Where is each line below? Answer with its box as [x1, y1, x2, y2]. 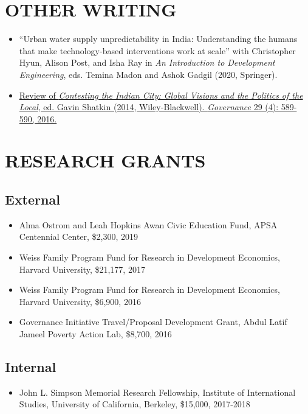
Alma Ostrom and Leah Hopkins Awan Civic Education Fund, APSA [19, 218, 278, 231]
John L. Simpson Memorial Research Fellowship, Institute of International [19, 385, 296, 398]
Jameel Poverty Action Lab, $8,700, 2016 [19, 328, 172, 340]
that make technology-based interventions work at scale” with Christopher [19, 44, 296, 57]
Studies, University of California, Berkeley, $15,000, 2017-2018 [19, 398, 250, 410]
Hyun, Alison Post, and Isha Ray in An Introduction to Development [19, 56, 275, 69]
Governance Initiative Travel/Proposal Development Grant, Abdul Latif [19, 315, 287, 328]
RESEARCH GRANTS [5, 148, 206, 173]
